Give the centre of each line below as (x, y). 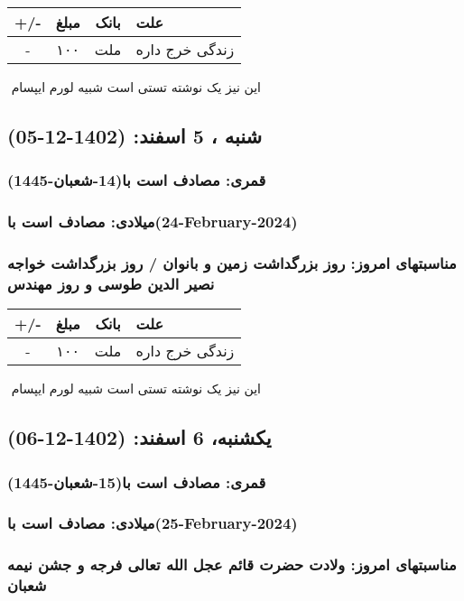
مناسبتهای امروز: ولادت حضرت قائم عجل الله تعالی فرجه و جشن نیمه (232, 564)
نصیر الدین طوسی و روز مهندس (111, 283)
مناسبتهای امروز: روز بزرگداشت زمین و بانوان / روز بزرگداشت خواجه (232, 262)
